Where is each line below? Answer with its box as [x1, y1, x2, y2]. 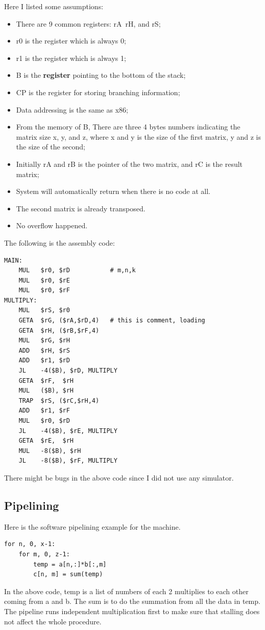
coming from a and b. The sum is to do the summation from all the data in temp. [4, 596, 260, 606]
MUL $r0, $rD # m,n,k [18, 267, 136, 274]
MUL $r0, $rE [18, 276, 70, 284]
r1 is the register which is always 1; [16, 52, 126, 63]
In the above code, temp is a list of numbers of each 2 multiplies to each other [4, 585, 249, 596]
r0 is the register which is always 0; [16, 35, 126, 46]
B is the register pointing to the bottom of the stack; [16, 70, 186, 80]
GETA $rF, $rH [18, 377, 74, 384]
